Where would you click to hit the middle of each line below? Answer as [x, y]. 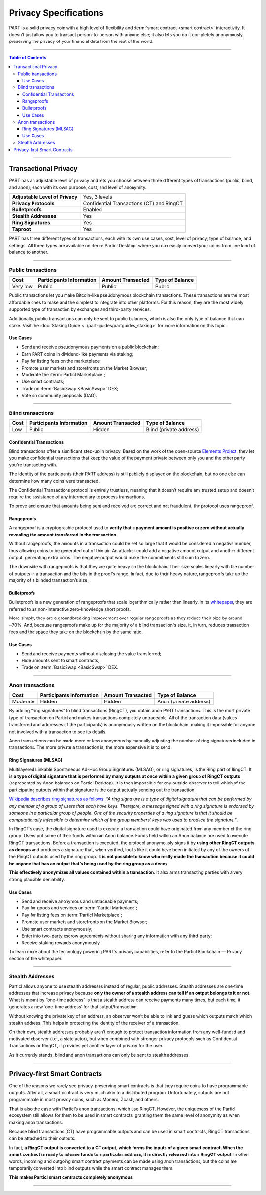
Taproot [22, 229]
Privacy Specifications [56, 13]
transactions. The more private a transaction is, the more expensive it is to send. [90, 747]
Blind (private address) [172, 430]
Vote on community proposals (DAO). [59, 396]
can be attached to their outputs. [42, 1138]
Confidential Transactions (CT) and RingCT [133, 204]
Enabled [92, 210]
